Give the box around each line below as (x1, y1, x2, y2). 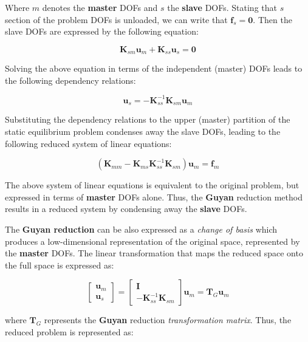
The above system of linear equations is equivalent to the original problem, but (5, 179, 299, 191)
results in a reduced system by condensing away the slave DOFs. (5, 202, 247, 215)
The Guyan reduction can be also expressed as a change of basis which (5, 222, 278, 235)
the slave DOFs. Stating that (167, 1, 277, 13)
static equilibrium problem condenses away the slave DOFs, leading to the (5, 125, 281, 137)
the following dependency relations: (5, 74, 136, 86)
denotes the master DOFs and (42, 1, 158, 13)
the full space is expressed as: (5, 258, 114, 271)
